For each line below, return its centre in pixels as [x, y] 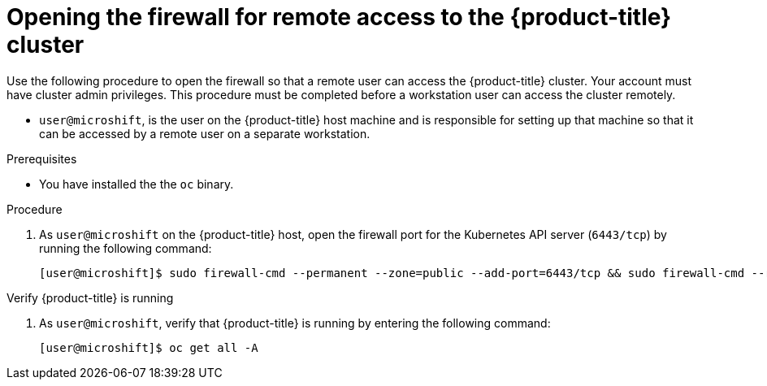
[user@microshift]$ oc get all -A [149, 347]
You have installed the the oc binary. [136, 184]
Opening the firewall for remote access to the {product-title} [339, 17]
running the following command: [126, 248]
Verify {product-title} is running [90, 297]
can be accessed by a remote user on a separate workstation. [205, 133]
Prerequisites [42, 158]
